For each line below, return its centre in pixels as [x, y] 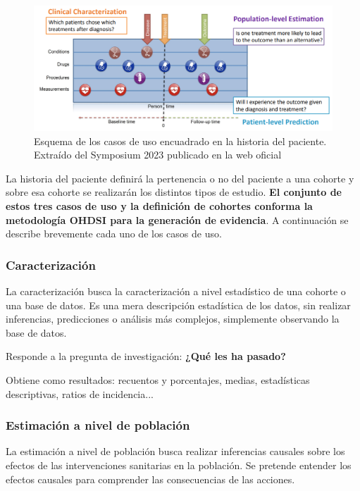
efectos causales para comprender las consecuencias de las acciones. [150, 479]
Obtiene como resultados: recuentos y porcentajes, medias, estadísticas [158, 380]
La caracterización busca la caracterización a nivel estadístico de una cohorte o [176, 291]
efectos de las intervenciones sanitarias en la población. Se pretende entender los [179, 465]
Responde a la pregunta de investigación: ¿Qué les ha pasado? [146, 356]
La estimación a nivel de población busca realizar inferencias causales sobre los [175, 451]
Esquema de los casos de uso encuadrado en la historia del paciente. [180, 141]
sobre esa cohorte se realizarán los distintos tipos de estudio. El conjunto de [174, 192]
